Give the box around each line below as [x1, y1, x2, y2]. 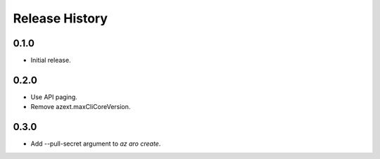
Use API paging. [30, 92, 77, 101]
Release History [13, 11, 108, 26]
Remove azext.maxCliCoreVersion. [30, 103, 131, 111]
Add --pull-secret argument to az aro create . [30, 139, 161, 148]
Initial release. [30, 56, 71, 65]
